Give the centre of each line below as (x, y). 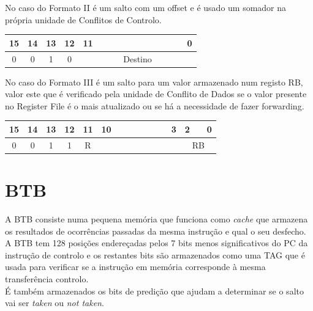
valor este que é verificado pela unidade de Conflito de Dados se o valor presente (156, 94)
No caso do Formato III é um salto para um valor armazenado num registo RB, (154, 82)
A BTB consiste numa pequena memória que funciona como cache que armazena (156, 218)
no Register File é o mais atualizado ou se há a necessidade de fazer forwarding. (155, 105)
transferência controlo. (47, 278)
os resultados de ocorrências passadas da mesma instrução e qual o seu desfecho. (156, 231)
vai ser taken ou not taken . (55, 303)
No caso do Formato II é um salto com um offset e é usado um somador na (146, 7)
